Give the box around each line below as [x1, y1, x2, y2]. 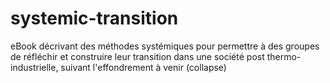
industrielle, [10, 61, 59, 73]
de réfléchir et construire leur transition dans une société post [10, 50, 265, 62]
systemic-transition [10, 7, 179, 30]
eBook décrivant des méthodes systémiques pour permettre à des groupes [10, 40, 320, 52]
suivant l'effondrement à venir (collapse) [60, 61, 227, 73]
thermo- [266, 50, 302, 62]
